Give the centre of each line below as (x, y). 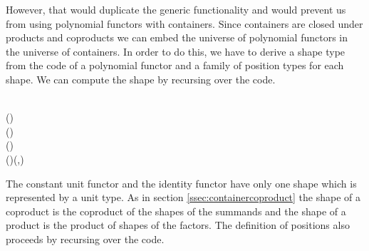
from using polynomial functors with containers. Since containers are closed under (184, 23)
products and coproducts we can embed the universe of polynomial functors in (177, 37)
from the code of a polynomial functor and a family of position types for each (175, 65)
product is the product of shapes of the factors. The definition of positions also (178, 225)
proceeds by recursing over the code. (85, 239)
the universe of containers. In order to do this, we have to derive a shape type (176, 51)
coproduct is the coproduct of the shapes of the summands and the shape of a (176, 211)
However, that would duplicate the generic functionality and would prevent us (176, 9)
